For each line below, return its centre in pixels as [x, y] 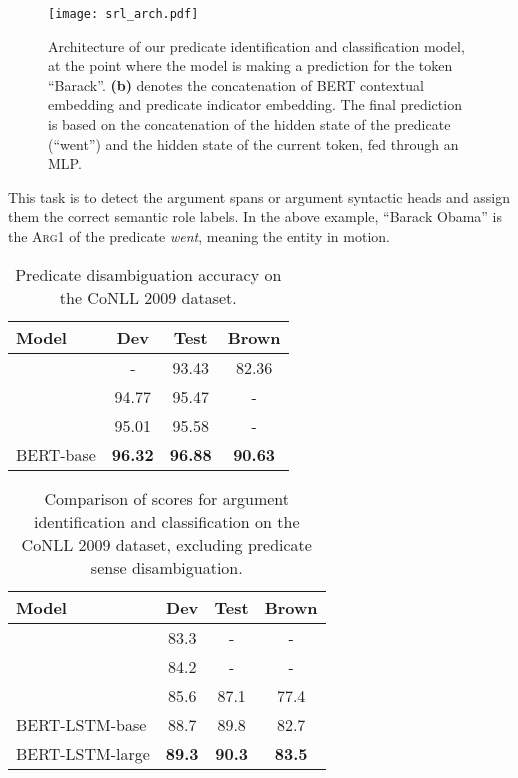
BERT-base [56, 454]
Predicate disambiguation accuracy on [148, 274]
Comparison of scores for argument [166, 498]
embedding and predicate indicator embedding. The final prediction [255, 104]
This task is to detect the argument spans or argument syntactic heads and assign [259, 196]
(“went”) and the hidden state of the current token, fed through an [253, 143]
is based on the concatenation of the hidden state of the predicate [249, 124]
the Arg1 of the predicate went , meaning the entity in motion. [199, 236]
